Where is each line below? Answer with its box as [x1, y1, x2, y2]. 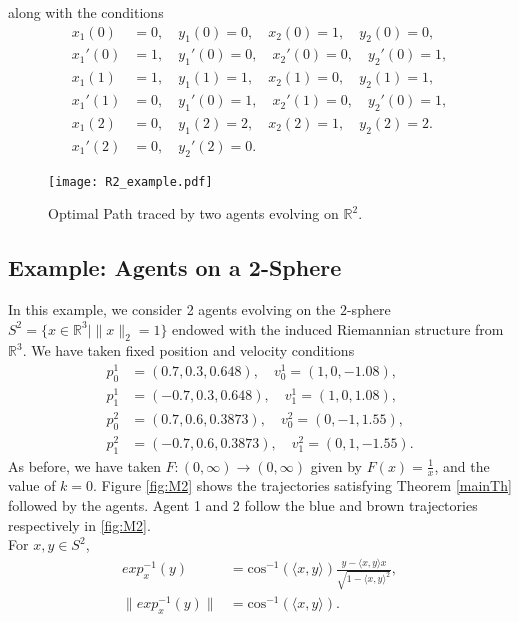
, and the [434, 455, 490, 476]
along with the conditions [8, 2, 164, 22]
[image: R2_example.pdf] [48, 174, 213, 189]
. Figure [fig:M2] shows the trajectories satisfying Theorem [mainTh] [93, 475, 512, 496]
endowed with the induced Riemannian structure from [172, 318, 504, 339]
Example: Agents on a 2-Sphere [8, 252, 342, 283]
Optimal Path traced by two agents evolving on [48, 203, 339, 224]
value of [8, 475, 56, 496]
